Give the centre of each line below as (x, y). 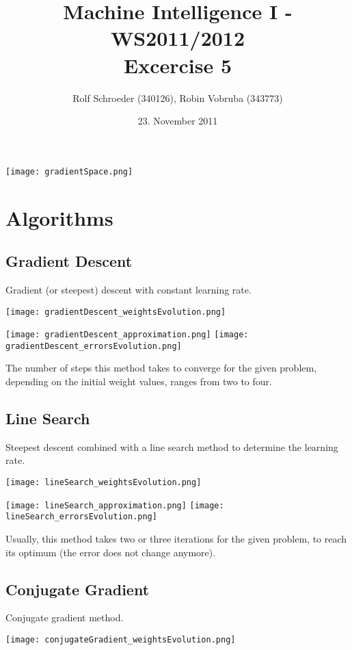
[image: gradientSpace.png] (69, 171)
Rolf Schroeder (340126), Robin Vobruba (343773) (178, 97)
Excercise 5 (178, 65)
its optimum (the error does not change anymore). (111, 552)
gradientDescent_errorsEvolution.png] (94, 346)
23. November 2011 (178, 121)
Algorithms (59, 217)
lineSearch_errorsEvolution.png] (81, 517)
